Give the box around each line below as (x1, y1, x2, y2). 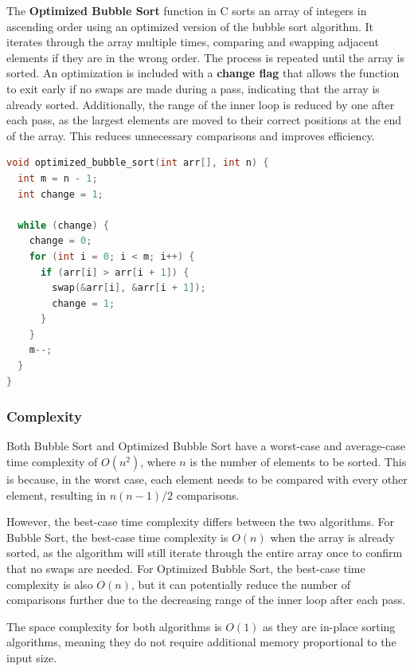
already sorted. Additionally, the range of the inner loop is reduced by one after (6, 96, 395, 112)
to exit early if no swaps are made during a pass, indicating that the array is (6, 80, 380, 96)
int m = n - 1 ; (18, 172, 98, 184)
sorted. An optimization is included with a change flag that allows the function (6, 65, 400, 81)
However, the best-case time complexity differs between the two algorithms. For (6, 513, 395, 530)
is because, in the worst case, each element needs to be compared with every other (6, 471, 408, 488)
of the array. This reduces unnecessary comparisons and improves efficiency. (6, 127, 375, 143)
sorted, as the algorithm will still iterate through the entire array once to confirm (6, 544, 403, 561)
